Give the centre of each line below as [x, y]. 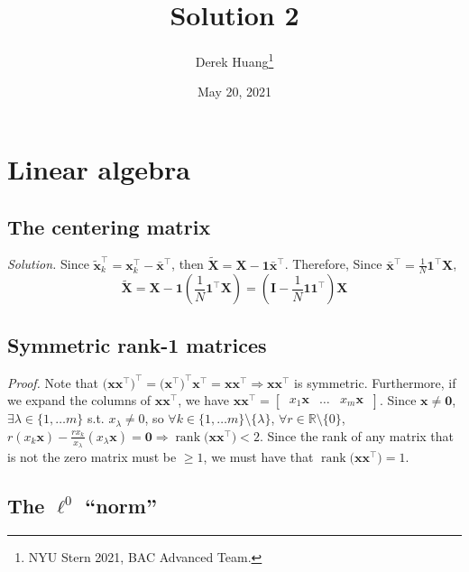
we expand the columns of [79, 400]
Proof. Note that [53, 382]
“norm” [121, 506]
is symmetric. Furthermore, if [375, 382]
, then [188, 264]
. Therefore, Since [333, 264]
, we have [203, 400]
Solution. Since [48, 264]
